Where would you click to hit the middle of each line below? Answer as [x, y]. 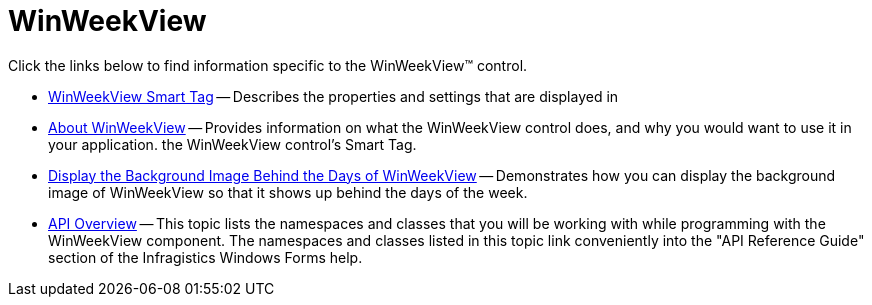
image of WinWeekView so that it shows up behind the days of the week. [288, 192]
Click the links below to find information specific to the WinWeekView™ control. [268, 65]
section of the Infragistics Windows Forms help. [205, 257]
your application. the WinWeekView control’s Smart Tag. [232, 144]
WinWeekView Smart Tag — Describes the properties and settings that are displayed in [333, 96]
